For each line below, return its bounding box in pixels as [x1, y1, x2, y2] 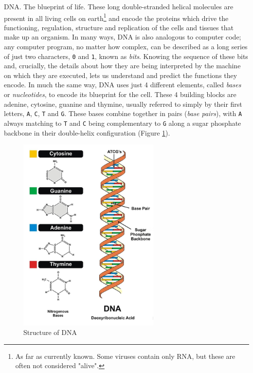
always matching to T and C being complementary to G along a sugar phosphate [4, 118, 241, 128]
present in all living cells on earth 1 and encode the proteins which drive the [4, 11, 229, 23]
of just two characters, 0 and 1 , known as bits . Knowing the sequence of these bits [4, 51, 248, 61]
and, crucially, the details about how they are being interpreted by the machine [4, 60, 241, 71]
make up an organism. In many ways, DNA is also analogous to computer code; [4, 32, 241, 42]
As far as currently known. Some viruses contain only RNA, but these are [15, 351, 235, 361]
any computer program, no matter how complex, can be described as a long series [4, 41, 248, 52]
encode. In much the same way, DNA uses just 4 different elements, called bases [4, 79, 241, 90]
